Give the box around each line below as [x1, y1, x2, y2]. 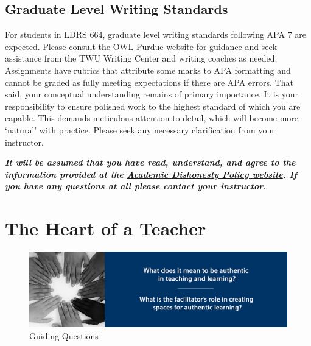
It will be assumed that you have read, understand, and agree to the [5, 156, 296, 169]
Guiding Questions [29, 329, 99, 342]
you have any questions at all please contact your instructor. [5, 180, 267, 192]
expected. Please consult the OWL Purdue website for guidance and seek [5, 40, 278, 52]
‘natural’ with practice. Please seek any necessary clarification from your [5, 123, 275, 136]
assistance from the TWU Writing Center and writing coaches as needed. [5, 52, 278, 65]
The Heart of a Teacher [5, 216, 206, 241]
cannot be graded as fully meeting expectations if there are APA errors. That [5, 76, 293, 88]
